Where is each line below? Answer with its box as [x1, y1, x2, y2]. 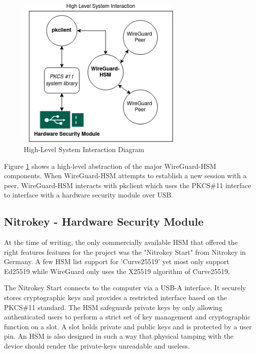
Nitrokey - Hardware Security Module [4, 214, 204, 229]
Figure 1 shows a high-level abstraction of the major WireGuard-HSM [4, 160, 216, 171]
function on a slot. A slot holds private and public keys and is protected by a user [4, 321, 252, 331]
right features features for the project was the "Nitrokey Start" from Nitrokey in [4, 246, 246, 257]
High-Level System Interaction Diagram [24, 144, 144, 154]
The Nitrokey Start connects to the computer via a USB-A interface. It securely [4, 282, 246, 293]
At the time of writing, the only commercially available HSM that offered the [4, 237, 238, 247]
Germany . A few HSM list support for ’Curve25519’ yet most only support [4, 256, 230, 267]
